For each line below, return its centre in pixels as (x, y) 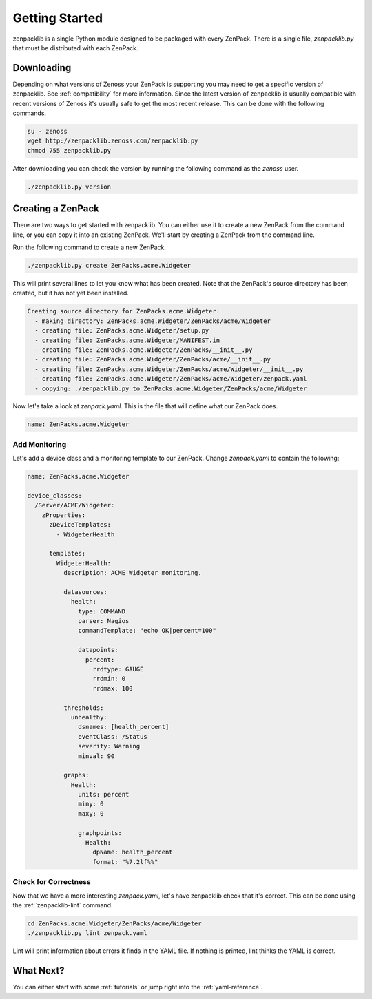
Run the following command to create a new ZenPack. (90, 247)
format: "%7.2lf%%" (125, 862)
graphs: (76, 775)
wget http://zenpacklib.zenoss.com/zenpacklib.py (113, 141)
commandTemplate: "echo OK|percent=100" (147, 631)
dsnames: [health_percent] (124, 727)
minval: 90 (96, 756)
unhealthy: (89, 717)
